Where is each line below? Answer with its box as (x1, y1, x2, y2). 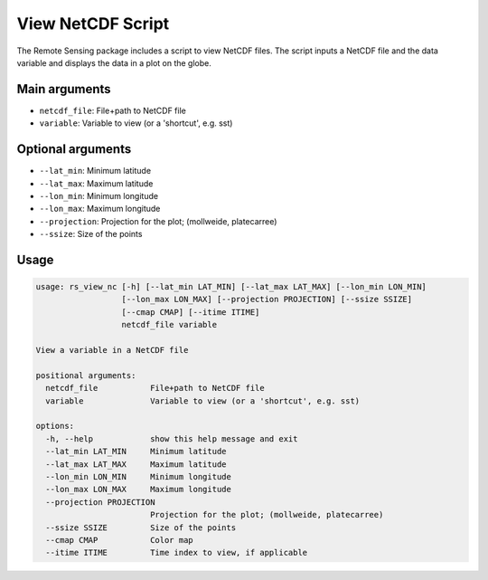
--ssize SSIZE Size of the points (45, 522, 237, 533)
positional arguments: (35, 370, 136, 380)
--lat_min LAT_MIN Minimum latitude (45, 446, 227, 457)
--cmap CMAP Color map (45, 535, 193, 545)
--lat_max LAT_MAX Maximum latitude (45, 459, 227, 470)
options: (35, 421, 75, 432)
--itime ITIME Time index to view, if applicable (45, 547, 308, 558)
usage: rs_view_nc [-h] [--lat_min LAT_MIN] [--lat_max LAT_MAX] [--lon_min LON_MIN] (35, 281, 427, 292)
